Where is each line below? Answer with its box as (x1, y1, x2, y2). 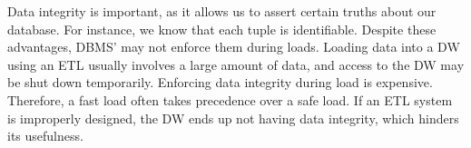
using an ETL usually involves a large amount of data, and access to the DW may (7, 54, 465, 74)
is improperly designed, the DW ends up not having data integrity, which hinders (7, 108, 459, 127)
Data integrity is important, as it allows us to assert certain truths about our (7, 2, 437, 20)
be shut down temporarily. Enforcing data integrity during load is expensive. (7, 73, 433, 92)
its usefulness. (7, 126, 83, 145)
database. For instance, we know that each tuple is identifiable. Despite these (7, 19, 437, 38)
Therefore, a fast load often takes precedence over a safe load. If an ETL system (7, 90, 453, 109)
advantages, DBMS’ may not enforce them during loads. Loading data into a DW (7, 37, 460, 56)
